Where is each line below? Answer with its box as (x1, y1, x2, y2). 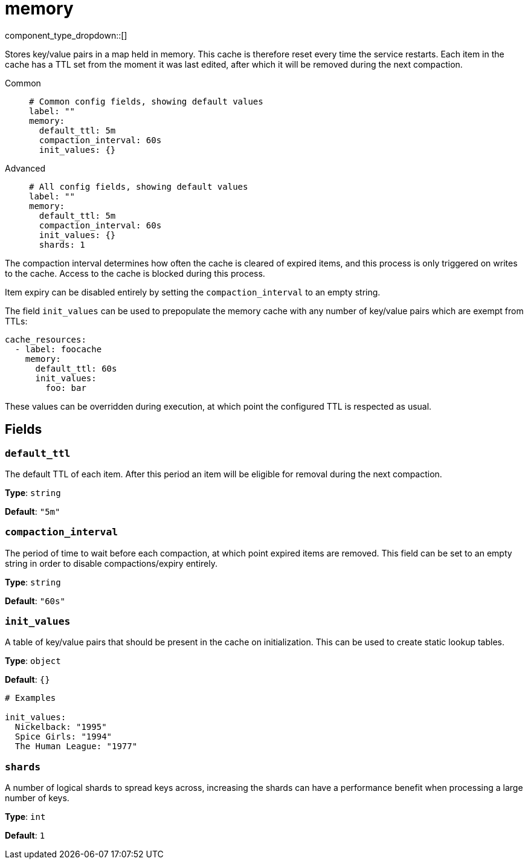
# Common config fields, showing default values (29, 96, 263, 106)
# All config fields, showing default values (29, 181, 248, 192)
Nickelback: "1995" (14, 722, 107, 732)
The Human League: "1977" (14, 741, 138, 752)
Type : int (5, 811, 46, 822)
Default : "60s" (5, 595, 65, 606)
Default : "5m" (5, 506, 60, 517)
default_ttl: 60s (35, 363, 117, 373)
